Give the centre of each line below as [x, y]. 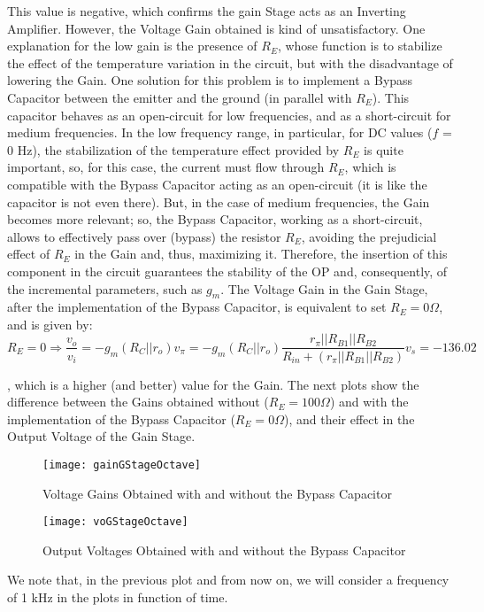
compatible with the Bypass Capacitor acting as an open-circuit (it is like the [217, 184]
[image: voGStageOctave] [115, 522]
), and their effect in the [349, 418]
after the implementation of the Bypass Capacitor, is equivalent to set [197, 307]
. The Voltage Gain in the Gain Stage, [324, 288]
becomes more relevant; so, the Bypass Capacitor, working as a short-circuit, [215, 219]
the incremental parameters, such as [105, 288]
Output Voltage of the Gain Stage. [101, 436]
